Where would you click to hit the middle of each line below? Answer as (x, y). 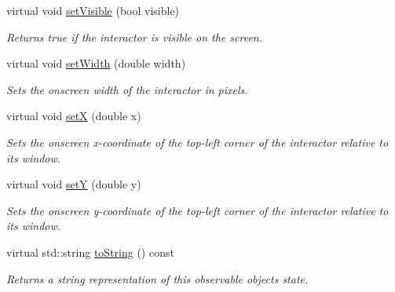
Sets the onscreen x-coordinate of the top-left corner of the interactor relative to (197, 142)
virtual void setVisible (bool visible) (93, 10)
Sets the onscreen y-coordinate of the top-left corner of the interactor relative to (197, 210)
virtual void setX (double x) (74, 116)
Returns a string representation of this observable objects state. (157, 278)
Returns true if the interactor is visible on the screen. (135, 36)
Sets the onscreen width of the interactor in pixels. (127, 89)
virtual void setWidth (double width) (96, 63)
